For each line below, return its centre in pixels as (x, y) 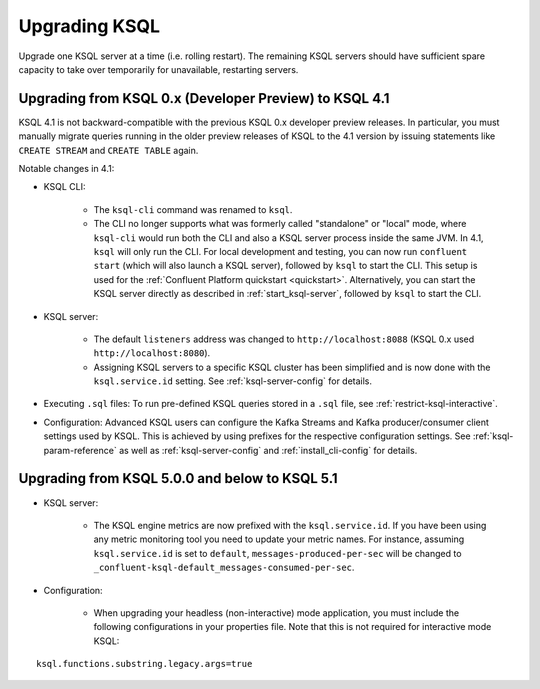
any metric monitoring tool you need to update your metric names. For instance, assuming (279, 539)
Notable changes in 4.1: (66, 169)
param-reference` (80, 450)
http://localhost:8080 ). (152, 353)
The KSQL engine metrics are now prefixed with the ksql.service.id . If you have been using (290, 525)
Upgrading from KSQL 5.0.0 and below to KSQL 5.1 (178, 478)
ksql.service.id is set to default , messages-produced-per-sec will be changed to (277, 553)
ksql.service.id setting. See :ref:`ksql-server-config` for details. (233, 381)
